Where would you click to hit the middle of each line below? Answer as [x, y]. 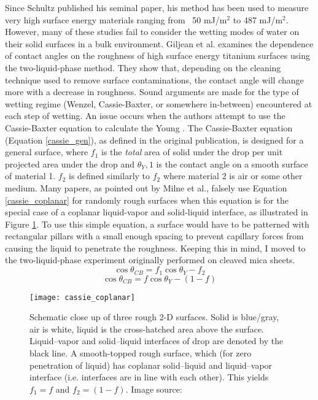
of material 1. [30, 176]
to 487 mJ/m [258, 19]
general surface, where [47, 152]
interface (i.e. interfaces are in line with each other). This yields [149, 377]
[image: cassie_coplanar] [82, 297]
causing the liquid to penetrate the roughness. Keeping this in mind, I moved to [155, 248]
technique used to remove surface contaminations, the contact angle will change [154, 79]
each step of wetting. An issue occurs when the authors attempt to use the [145, 116]
